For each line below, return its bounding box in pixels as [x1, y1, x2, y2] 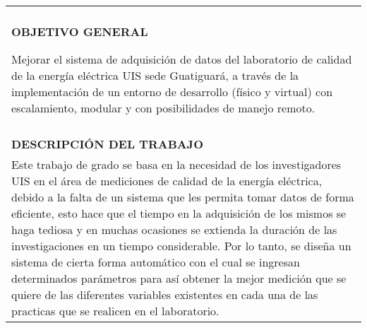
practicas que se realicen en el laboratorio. [11, 303, 219, 319]
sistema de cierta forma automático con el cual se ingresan [11, 254, 300, 270]
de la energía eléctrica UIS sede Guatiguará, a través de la [11, 67, 299, 83]
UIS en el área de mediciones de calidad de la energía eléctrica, [11, 172, 323, 189]
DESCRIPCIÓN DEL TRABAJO [11, 136, 203, 152]
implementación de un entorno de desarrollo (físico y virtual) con [11, 83, 333, 100]
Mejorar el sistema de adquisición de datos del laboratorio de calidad [11, 51, 352, 67]
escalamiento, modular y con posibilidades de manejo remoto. [11, 100, 315, 116]
